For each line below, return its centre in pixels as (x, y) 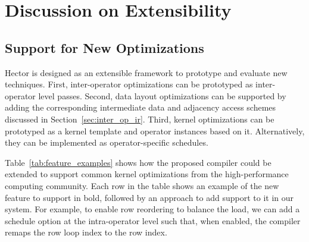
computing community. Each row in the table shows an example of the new (142, 185)
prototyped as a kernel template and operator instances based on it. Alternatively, (155, 131)
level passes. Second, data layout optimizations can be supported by (162, 95)
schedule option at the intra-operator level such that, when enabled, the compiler (153, 220)
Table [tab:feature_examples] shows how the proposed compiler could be (138, 162)
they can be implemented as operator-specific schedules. (107, 142)
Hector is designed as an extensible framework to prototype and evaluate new (146, 72)
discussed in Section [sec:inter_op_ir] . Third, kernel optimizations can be (140, 119)
